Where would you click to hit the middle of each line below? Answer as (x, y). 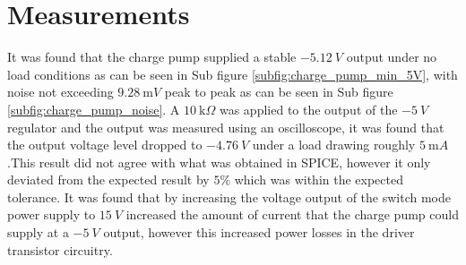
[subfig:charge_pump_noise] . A (94, 109)
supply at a (38, 232)
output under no (392, 57)
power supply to (52, 214)
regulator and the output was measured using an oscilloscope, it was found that (226, 127)
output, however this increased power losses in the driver (259, 232)
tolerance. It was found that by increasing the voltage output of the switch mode (229, 197)
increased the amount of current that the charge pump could (292, 214)
